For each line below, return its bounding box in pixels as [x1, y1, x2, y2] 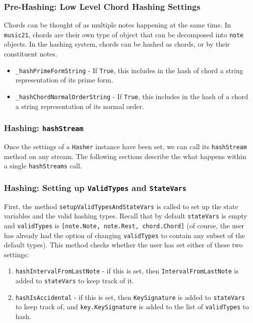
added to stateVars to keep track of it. [15, 275, 134, 286]
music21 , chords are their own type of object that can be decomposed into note [4, 29, 244, 39]
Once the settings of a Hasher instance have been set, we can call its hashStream [4, 141, 247, 151]
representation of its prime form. [15, 75, 113, 85]
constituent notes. [4, 49, 57, 59]
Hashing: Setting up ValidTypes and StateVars [4, 181, 187, 193]
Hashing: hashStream [4, 122, 84, 134]
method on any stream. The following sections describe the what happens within [4, 151, 246, 161]
